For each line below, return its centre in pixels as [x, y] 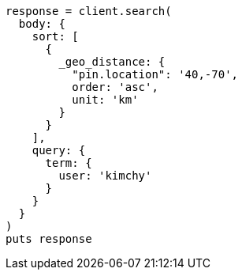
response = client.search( [89, 11]
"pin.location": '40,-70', [155, 74]
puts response [49, 239]
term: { [69, 163]
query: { [59, 150]
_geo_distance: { [112, 62]
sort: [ [55, 36]
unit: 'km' [105, 100]
